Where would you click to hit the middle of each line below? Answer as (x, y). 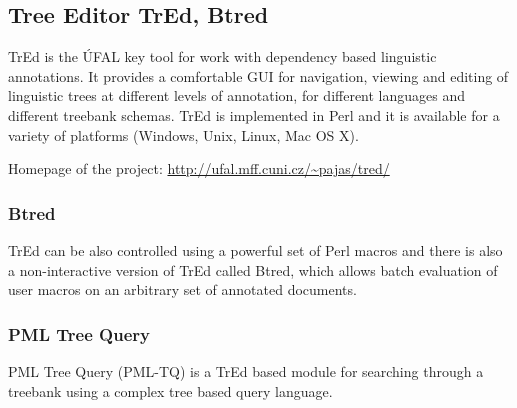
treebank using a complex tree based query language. (170, 390)
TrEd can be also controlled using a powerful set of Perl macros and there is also (255, 249)
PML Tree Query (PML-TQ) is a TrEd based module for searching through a (246, 370)
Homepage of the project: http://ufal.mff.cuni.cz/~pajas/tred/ (199, 168)
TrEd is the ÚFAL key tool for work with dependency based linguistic (222, 56)
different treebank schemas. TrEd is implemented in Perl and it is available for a (254, 114)
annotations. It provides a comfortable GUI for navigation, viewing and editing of (258, 75)
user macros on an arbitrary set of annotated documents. (182, 289)
